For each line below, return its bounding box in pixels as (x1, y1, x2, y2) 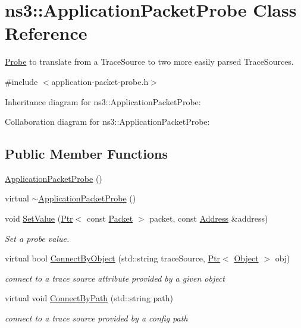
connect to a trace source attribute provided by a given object (5, 272, 225, 284)
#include (5, 75, 38, 87)
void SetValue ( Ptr (5, 212, 73, 225)
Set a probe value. (5, 232, 70, 244)
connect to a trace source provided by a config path (5, 312, 188, 324)
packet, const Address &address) (149, 212, 268, 225)
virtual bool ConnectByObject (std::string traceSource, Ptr (5, 252, 221, 264)
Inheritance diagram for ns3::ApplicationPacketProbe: (5, 95, 201, 108)
